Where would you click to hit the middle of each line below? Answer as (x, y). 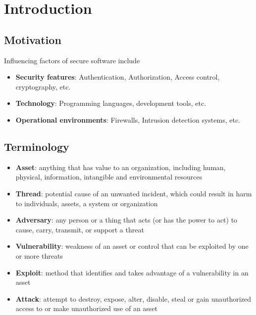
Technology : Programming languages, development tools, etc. (111, 103)
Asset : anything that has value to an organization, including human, (121, 167)
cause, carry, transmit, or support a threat (80, 229)
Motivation (33, 39)
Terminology (37, 146)
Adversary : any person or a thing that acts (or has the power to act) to (127, 220)
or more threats (39, 255)
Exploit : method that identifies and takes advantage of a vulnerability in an (132, 272)
